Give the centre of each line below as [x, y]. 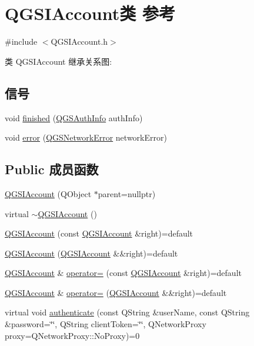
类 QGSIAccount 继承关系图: [59, 61]
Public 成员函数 [52, 169]
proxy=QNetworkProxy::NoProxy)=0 [72, 335]
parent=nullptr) [127, 193]
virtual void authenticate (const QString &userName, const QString [127, 312]
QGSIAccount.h [79, 41]
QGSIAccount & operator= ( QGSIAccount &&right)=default [116, 292]
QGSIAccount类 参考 [90, 13]
